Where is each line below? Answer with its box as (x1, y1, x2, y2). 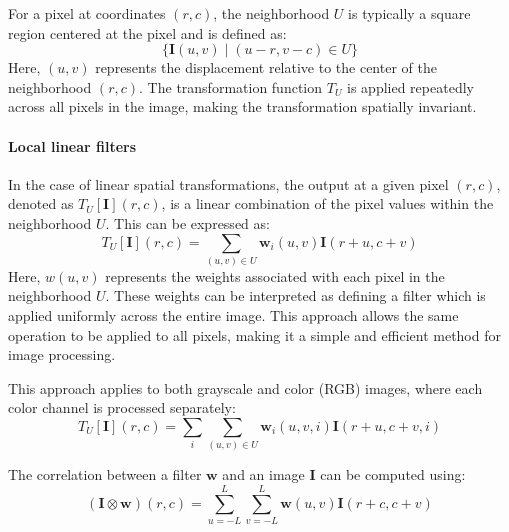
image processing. (8, 344, 116, 365)
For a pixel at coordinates (8, 3, 166, 23)
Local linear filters (8, 135, 137, 156)
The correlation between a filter (8, 464, 202, 485)
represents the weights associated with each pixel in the (105, 265, 445, 286)
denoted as (8, 193, 74, 214)
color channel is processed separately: (8, 397, 236, 418)
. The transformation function (139, 76, 323, 97)
